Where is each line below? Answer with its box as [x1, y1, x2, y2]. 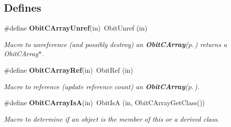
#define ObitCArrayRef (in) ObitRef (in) [4, 64, 133, 75]
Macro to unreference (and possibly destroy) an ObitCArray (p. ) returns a [4, 39, 227, 49]
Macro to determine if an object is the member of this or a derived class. [4, 113, 219, 124]
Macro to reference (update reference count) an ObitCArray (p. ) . [4, 81, 200, 91]
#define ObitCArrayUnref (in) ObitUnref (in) [4, 23, 148, 33]
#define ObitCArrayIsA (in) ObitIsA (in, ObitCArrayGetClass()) [4, 97, 205, 108]
